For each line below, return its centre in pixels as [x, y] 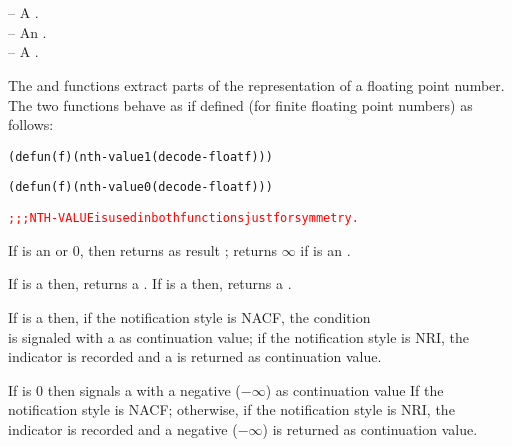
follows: [31, 124]
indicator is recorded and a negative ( [123, 428]
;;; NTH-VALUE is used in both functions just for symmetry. [183, 218]
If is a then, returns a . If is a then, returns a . [150, 283]
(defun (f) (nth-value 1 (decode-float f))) [140, 156]
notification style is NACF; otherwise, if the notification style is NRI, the [231, 409]
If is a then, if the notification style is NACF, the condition [189, 316]
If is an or [38, 249]
